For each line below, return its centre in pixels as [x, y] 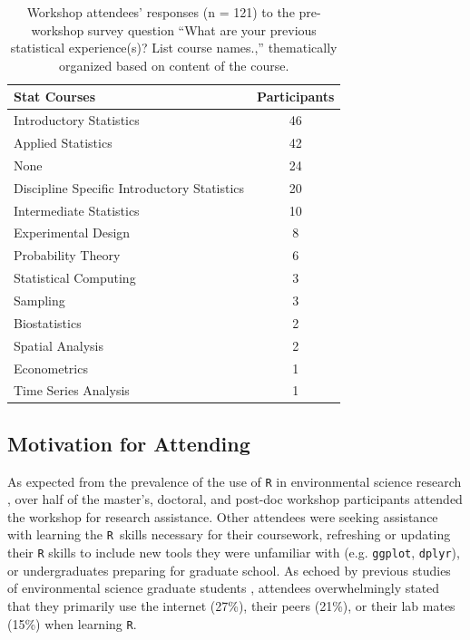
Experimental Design [72, 233]
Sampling [39, 300]
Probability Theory [67, 255]
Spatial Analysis [59, 345]
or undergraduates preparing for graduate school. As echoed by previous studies [229, 570]
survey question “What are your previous [202, 29]
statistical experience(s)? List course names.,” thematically [174, 48]
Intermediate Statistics [77, 210]
